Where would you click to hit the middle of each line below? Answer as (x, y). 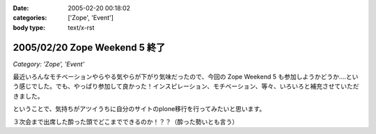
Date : (21, 8)
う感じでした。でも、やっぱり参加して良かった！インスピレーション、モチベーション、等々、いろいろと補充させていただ (186, 86)
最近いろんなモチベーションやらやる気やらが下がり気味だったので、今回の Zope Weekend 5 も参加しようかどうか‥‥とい (186, 77)
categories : (30, 18)
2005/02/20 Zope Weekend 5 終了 (89, 48)
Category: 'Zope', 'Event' (49, 64)
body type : (29, 27)
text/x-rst (81, 27)
